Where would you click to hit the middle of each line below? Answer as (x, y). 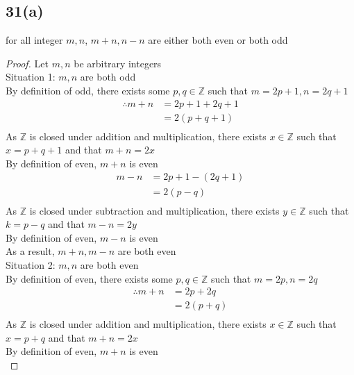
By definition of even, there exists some (89, 278)
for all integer (34, 40)
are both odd (108, 77)
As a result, (30, 251)
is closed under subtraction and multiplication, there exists (154, 210)
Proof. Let (27, 63)
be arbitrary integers (118, 63)
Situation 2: (31, 264)
